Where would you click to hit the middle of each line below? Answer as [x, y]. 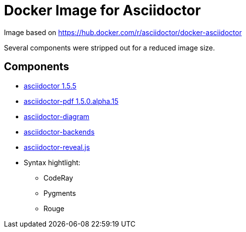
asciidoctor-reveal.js [57, 147]
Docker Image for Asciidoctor [102, 10]
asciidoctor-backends [59, 132]
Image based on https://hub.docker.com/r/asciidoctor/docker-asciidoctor [123, 32]
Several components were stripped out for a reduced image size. [110, 47]
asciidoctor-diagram [57, 116]
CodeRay [58, 178]
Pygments [60, 193]
